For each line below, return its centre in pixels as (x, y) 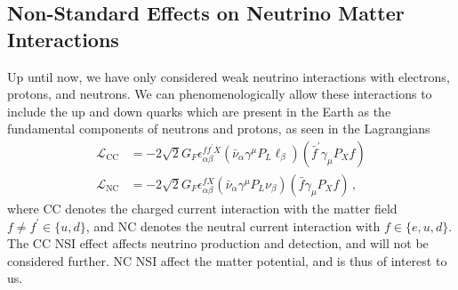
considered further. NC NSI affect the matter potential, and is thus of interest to (227, 260)
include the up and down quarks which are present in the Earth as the (199, 111)
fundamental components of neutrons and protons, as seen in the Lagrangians (219, 129)
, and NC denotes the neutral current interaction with (233, 226)
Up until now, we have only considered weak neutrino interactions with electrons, (229, 76)
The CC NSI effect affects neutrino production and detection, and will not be (218, 243)
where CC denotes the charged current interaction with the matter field (202, 209)
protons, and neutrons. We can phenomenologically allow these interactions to (220, 94)
